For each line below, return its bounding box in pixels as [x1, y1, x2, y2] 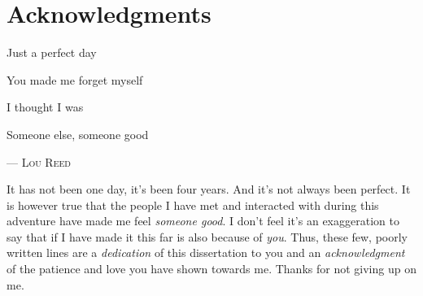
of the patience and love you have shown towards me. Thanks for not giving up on [7, 260, 416, 277]
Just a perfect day [7, 44, 97, 61]
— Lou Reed [7, 153, 71, 170]
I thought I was [7, 98, 84, 115]
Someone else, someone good [7, 125, 149, 142]
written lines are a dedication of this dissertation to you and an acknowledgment [7, 244, 405, 261]
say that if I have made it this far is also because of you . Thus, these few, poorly [7, 228, 408, 245]
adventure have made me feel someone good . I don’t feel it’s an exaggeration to [7, 212, 399, 229]
